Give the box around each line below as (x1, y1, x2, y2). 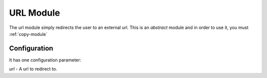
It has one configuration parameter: (9, 57, 82, 63)
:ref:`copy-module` (9, 31, 47, 37)
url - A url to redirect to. (9, 66, 57, 72)
